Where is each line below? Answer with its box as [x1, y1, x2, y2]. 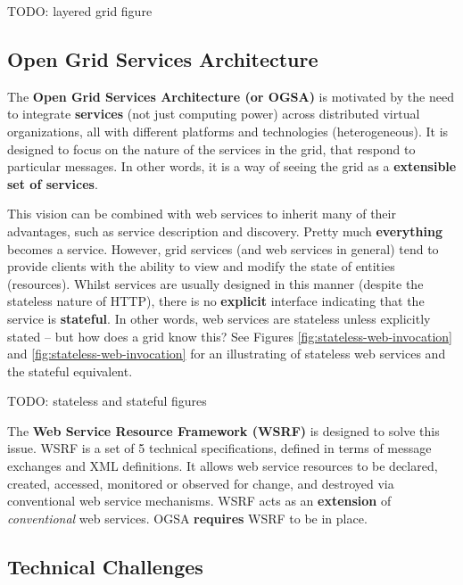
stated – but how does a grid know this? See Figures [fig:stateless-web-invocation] [7, 326, 452, 345]
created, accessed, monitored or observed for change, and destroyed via [7, 474, 394, 492]
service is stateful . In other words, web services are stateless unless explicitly [7, 309, 431, 327]
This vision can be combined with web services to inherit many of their [7, 204, 396, 223]
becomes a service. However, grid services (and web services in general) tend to [7, 239, 439, 258]
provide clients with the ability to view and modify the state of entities [7, 257, 395, 276]
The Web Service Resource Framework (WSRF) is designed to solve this [7, 421, 440, 440]
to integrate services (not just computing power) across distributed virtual [7, 104, 420, 123]
